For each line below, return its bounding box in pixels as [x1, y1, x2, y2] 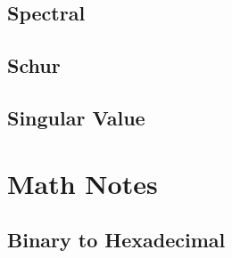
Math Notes [7, 165, 158, 201]
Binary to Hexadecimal [7, 226, 226, 254]
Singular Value [7, 103, 145, 131]
